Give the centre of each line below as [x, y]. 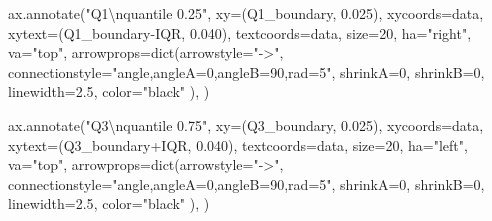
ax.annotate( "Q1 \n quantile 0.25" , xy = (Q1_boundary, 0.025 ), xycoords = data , [246, 13]
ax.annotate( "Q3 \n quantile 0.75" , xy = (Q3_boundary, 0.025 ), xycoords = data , [246, 124]
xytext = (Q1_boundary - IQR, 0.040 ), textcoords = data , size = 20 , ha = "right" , [240, 32]
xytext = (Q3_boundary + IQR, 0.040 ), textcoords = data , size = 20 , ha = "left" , [238, 144]
